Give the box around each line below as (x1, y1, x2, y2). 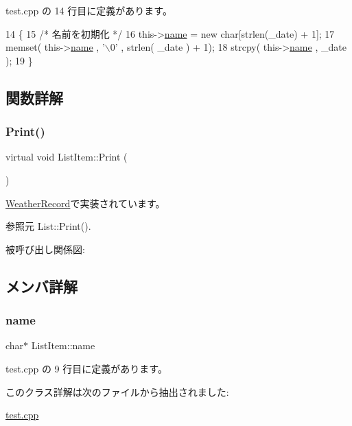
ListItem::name (31, 338, 95, 353)
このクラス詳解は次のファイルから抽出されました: (5, 384, 229, 399)
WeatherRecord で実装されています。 (5, 196, 165, 210)
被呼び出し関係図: (5, 241, 85, 256)
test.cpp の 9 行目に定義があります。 (5, 361, 167, 375)
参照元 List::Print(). (5, 219, 91, 233)
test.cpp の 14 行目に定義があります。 (5, 3, 172, 17)
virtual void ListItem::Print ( (5, 150, 128, 164)
